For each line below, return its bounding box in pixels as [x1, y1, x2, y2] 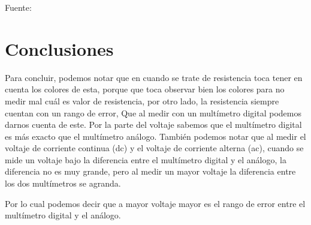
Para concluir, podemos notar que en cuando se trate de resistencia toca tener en [5, 71, 303, 83]
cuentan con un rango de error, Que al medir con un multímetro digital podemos [5, 106, 301, 119]
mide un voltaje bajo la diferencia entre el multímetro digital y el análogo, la [5, 153, 286, 166]
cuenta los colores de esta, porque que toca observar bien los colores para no [5, 83, 285, 95]
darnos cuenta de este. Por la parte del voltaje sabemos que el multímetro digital [5, 118, 302, 131]
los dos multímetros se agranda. [5, 177, 121, 190]
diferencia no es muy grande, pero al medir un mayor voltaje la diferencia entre [5, 165, 296, 178]
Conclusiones [5, 36, 114, 61]
